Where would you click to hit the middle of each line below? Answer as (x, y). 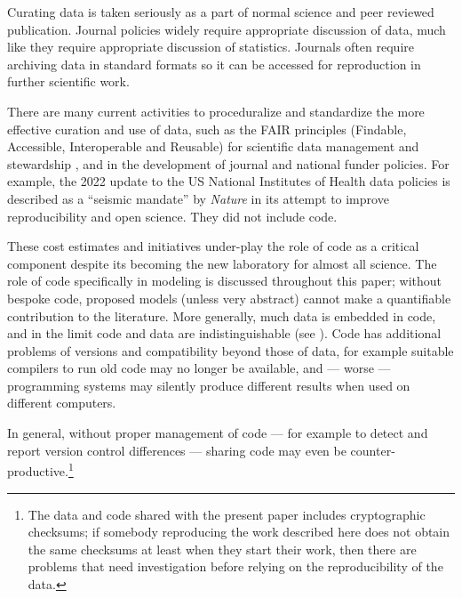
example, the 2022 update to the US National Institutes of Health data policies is (229, 181)
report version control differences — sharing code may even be (177, 450)
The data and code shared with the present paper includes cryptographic (227, 514)
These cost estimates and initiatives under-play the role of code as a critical (213, 246)
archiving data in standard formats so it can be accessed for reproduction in (214, 64)
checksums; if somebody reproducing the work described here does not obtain (239, 532)
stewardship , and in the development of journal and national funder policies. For (228, 163)
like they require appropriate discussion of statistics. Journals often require (211, 47)
